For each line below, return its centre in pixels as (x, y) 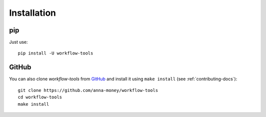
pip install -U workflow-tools (56, 53)
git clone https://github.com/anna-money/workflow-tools (88, 90)
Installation (33, 13)
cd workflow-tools (40, 97)
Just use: (18, 42)
